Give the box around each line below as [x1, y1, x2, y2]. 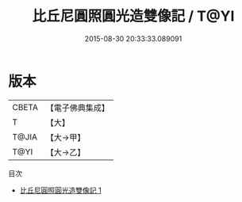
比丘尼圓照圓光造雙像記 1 [19, 185, 102, 195]
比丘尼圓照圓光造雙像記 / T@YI [32, 7, 235, 25]
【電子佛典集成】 [45, 102, 109, 113]
